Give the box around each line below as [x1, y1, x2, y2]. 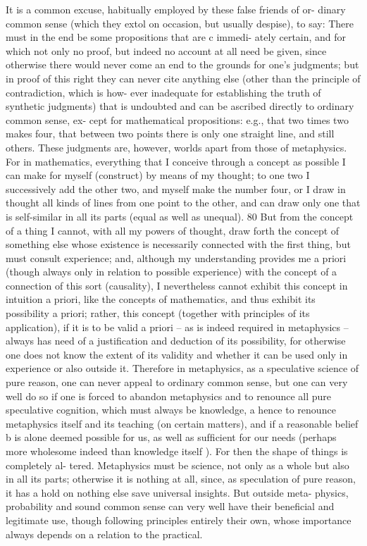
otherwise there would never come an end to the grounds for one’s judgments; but [6, 57, 359, 72]
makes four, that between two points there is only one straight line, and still [6, 126, 335, 141]
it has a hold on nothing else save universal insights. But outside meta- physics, [6, 485, 349, 500]
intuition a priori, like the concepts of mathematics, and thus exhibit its [6, 292, 316, 306]
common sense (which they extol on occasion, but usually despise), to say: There [6, 15, 354, 30]
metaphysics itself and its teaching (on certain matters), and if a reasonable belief [6, 416, 359, 430]
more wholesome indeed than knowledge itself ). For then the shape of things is [6, 444, 348, 458]
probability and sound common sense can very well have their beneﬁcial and [6, 499, 335, 514]
